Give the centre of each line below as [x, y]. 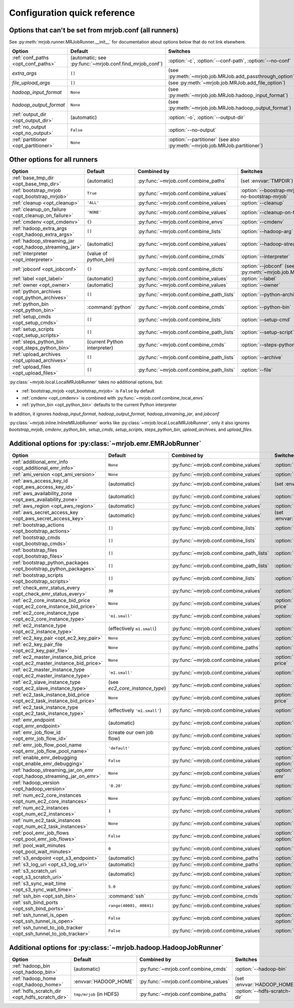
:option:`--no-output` [192, 130]
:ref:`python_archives [37, 291]
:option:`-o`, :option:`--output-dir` [207, 118]
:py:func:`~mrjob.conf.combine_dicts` [181, 269]
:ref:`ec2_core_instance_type [46, 613]
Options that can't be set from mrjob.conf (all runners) [94, 30]
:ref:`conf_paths [30, 58]
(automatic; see [88, 58]
